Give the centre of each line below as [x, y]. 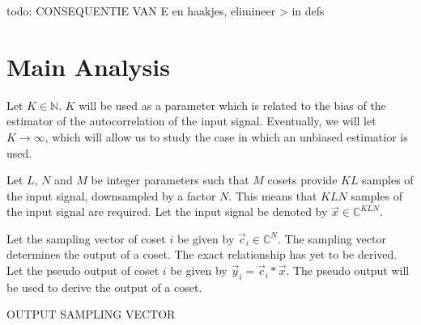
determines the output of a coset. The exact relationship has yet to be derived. [202, 254]
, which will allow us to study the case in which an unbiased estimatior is [226, 136]
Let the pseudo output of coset [83, 270]
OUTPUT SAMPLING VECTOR [91, 314]
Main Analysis [88, 66]
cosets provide [302, 180]
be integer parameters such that [170, 180]
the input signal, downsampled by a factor [111, 195]
